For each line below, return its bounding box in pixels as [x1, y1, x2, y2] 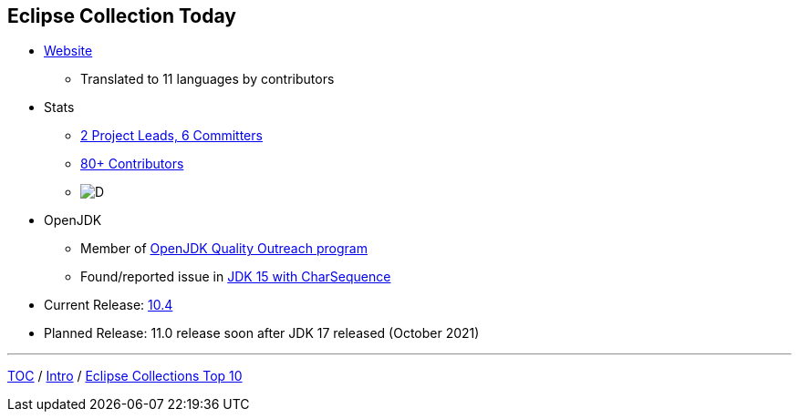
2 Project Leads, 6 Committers [80, 128, 263, 144]
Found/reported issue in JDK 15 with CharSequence [80, 269, 391, 285]
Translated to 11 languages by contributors [80, 71, 335, 87]
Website [44, 43, 93, 59]
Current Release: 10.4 [44, 297, 173, 313]
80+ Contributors [80, 156, 184, 172]
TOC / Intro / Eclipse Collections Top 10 [7, 368, 243, 384]
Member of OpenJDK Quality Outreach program [80, 240, 368, 257]
